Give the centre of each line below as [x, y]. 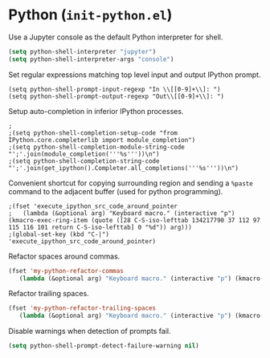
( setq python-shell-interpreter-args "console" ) [91, 59]
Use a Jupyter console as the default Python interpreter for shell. [116, 37]
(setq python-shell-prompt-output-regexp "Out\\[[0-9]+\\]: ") [117, 96]
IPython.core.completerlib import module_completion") [102, 140]
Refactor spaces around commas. [64, 256]
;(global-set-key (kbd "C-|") [59, 234]
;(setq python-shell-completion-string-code [84, 161]
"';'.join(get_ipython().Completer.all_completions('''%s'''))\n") [124, 168]
